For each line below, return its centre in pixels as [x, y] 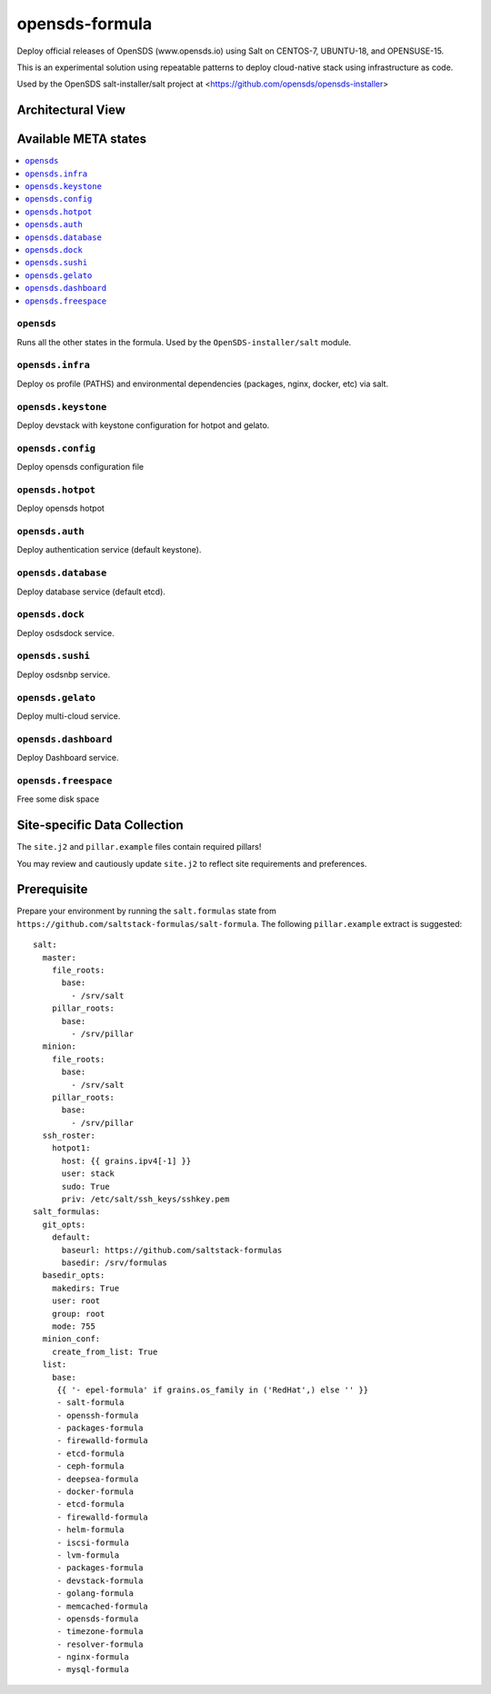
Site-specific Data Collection [100, 826]
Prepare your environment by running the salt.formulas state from [146, 911]
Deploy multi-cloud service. [69, 716]
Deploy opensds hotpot [60, 508]
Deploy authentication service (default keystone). [109, 550]
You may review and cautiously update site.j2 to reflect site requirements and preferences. [192, 863]
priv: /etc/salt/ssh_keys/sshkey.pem [145, 1199]
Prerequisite [52, 889]
